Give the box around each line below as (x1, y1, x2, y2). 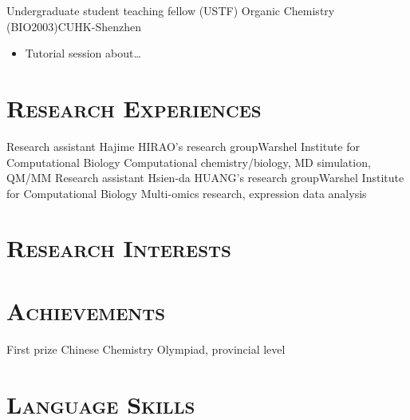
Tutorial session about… (25, 45, 141, 61)
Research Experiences (6, 91, 262, 124)
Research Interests (6, 232, 231, 264)
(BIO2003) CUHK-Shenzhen (6, 18, 141, 34)
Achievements (6, 294, 166, 327)
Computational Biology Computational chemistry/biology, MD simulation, (6, 153, 371, 170)
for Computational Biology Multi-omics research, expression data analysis (6, 184, 367, 201)
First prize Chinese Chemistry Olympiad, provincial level (6, 340, 286, 357)
